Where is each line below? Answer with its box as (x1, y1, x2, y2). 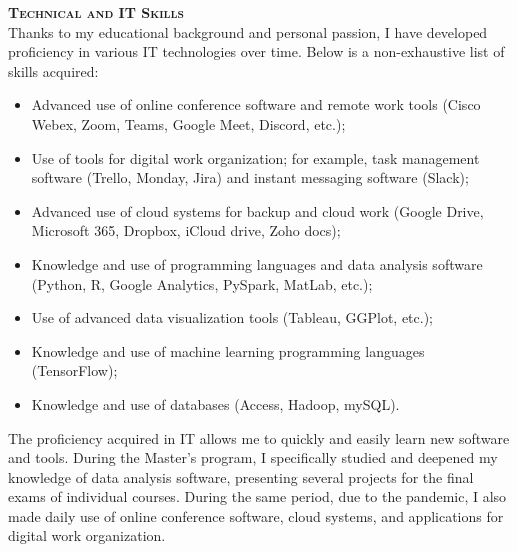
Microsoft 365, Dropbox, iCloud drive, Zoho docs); (31, 220, 341, 241)
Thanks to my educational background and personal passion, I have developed (8, 21, 488, 42)
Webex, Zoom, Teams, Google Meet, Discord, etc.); (31, 113, 346, 134)
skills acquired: (8, 60, 99, 81)
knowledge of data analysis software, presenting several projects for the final (8, 466, 474, 487)
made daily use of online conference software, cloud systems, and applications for (8, 505, 504, 526)
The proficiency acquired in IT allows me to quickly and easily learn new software (8, 427, 510, 448)
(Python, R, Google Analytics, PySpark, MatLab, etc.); (31, 273, 373, 294)
